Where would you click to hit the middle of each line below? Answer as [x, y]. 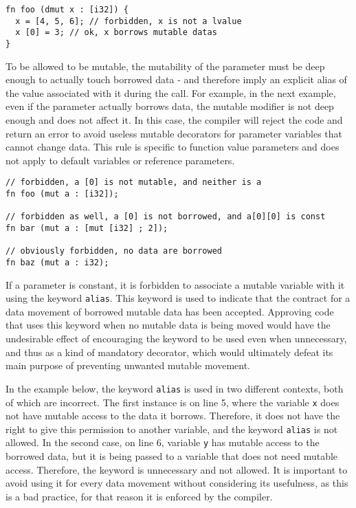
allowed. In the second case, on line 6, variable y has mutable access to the [163, 442]
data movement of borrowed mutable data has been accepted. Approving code [170, 311]
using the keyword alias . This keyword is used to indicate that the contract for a [178, 298]
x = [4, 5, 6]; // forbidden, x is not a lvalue [129, 21]
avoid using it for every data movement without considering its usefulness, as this [177, 483]
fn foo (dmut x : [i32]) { [67, 10]
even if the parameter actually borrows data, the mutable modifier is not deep [170, 106]
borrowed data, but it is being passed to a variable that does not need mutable [172, 456]
